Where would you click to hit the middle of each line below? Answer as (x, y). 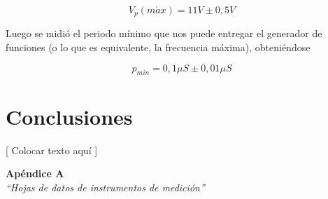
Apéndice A (35, 173)
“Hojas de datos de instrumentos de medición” (105, 187)
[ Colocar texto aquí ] (52, 150)
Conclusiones (69, 116)
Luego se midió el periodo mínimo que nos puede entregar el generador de (164, 33)
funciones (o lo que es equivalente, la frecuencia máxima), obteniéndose (158, 47)
